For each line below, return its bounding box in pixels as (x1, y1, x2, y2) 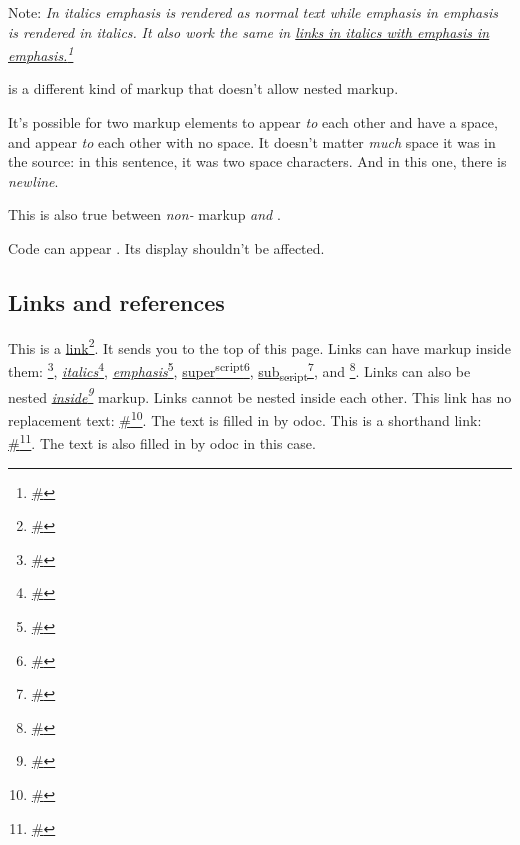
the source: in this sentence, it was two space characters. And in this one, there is (8, 151, 507, 172)
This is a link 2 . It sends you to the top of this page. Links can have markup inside (8, 334, 511, 358)
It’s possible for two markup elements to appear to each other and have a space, (8, 112, 498, 133)
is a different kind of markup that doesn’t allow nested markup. (8, 78, 399, 99)
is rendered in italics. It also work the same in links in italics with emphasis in (8, 21, 490, 42)
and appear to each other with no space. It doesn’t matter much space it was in (8, 131, 496, 152)
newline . (8, 170, 59, 191)
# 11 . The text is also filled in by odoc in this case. (8, 430, 316, 453)
